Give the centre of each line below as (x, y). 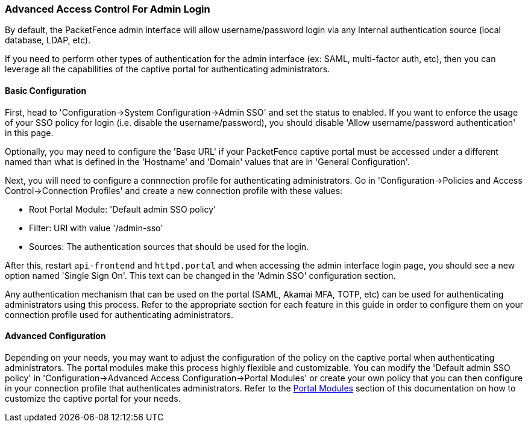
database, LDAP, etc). (48, 40)
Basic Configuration (46, 90)
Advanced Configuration (55, 336)
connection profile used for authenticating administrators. (119, 314)
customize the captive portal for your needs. (93, 398)
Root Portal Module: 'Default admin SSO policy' (123, 209)
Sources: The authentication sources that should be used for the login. (169, 246)
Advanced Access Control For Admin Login (108, 9)
